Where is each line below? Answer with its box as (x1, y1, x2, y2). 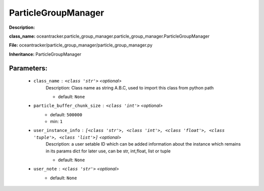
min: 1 (50, 119, 63, 125)
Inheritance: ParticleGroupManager (9, 51, 82, 57)
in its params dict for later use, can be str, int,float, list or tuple (45, 148, 171, 154)
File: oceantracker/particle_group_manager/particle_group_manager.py (9, 42, 153, 48)
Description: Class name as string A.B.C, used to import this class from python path (45, 85, 214, 90)
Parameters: (9, 64, 47, 72)
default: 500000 (50, 111, 83, 117)
